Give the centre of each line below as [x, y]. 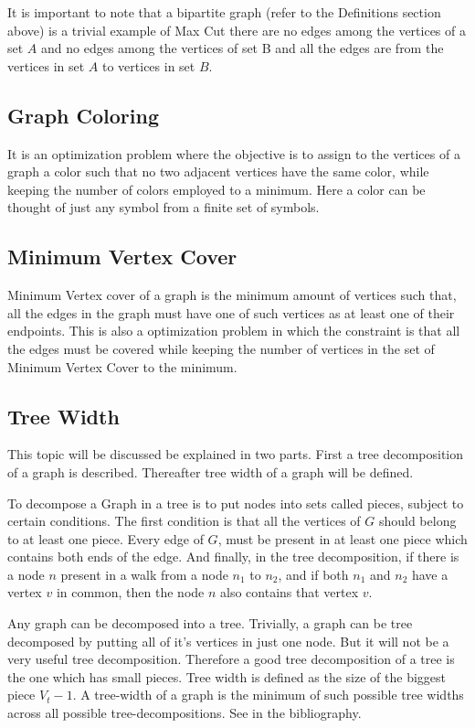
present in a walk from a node [144, 574]
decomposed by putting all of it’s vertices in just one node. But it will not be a [228, 641]
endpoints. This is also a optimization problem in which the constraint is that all [234, 331]
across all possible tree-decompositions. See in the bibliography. [185, 713]
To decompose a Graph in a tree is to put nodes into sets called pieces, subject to [236, 503]
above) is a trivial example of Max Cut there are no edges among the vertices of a [237, 30]
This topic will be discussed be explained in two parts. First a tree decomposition [235, 454]
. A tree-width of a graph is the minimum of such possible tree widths [268, 695]
